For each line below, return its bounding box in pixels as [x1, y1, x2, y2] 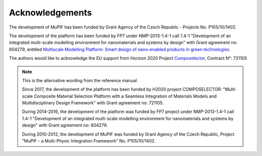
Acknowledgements [9, 7, 92, 18]
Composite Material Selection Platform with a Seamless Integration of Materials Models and [33, 93, 217, 99]
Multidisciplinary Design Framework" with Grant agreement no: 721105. [22, 100, 164, 106]
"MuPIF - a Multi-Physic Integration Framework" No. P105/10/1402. [22, 138, 156, 144]
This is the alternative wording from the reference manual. [22, 77, 138, 83]
